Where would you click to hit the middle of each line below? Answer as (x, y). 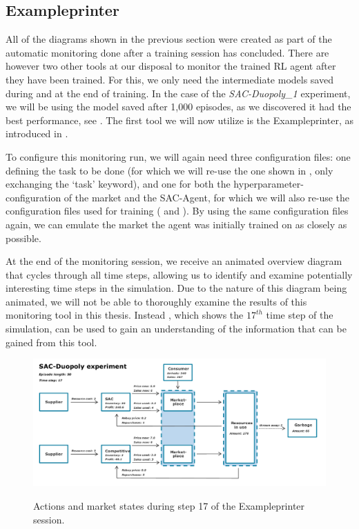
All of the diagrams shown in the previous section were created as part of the (169, 39)
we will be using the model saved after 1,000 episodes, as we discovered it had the (178, 107)
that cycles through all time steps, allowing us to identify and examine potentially (179, 274)
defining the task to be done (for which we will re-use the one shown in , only (169, 170)
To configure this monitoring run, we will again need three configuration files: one (178, 156)
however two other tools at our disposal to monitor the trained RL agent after (171, 66)
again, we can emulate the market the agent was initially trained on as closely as (176, 224)
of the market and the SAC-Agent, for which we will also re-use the (207, 197)
